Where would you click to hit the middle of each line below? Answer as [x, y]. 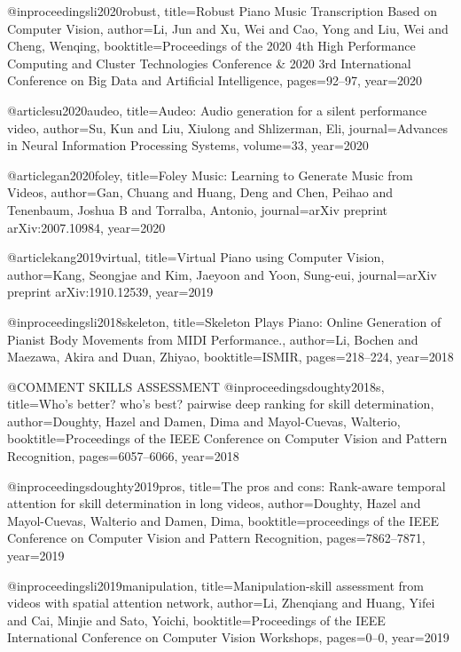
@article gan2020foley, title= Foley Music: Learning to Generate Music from [210, 175]
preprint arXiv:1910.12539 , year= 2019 [110, 292]
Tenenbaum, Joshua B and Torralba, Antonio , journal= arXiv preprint [197, 209]
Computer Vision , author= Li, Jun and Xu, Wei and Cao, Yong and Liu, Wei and [228, 28]
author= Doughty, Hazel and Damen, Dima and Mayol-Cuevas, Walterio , [204, 421]
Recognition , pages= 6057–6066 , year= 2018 [123, 456]
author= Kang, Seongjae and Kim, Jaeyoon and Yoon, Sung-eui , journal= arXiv [222, 274]
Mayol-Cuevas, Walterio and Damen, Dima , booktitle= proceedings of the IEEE [223, 520]
